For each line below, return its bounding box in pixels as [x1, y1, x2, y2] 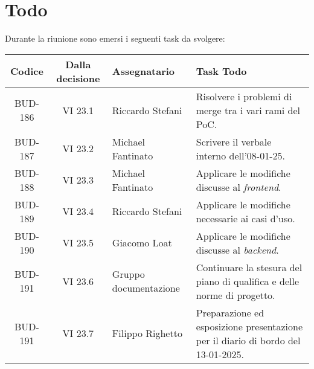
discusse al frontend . [196, 179, 281, 194]
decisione [56, 71, 100, 85]
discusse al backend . [196, 242, 279, 257]
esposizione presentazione [196, 319, 303, 333]
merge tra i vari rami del [196, 103, 300, 117]
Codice [10, 64, 43, 79]
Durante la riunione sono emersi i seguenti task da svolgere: [5, 32, 225, 45]
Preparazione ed [196, 305, 264, 319]
